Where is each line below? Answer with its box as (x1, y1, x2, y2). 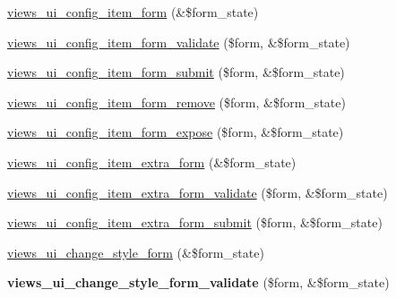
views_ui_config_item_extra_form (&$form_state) (7, 152, 297, 171)
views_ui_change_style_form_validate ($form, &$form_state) (7, 273, 390, 292)
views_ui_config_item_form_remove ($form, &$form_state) (7, 92, 346, 111)
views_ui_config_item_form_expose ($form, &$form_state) (7, 123, 344, 141)
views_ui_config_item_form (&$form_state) (7, 3, 259, 21)
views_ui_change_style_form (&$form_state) (7, 243, 264, 261)
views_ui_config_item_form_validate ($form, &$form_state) (7, 32, 350, 51)
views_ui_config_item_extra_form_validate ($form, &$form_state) (7, 183, 388, 201)
